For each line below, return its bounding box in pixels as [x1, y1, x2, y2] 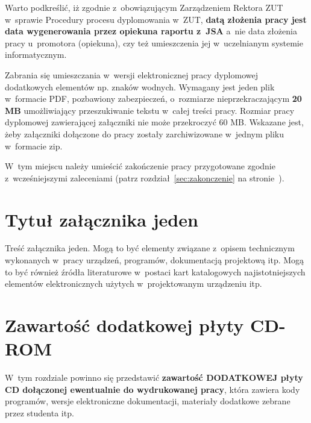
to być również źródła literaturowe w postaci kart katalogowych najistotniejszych [5, 265, 306, 278]
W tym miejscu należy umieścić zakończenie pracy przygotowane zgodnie [5, 160, 275, 172]
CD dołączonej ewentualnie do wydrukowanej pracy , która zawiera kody [5, 383, 300, 395]
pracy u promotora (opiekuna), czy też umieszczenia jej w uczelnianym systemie [5, 36, 303, 49]
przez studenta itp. [5, 406, 74, 419]
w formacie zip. [5, 139, 63, 152]
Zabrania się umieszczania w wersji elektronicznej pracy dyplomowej [5, 68, 258, 81]
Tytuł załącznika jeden [5, 207, 198, 231]
